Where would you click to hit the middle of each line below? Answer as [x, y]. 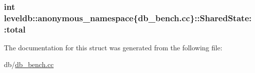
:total [15, 29]
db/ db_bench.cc [29, 64]
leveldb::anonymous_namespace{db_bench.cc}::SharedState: [128, 18]
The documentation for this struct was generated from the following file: [113, 48]
